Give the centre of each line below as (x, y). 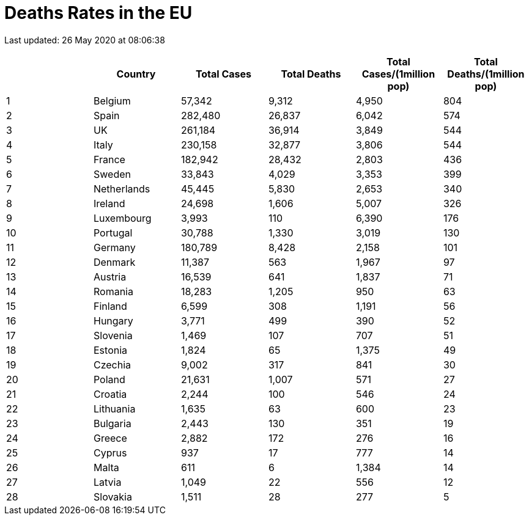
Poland (109, 379)
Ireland (109, 203)
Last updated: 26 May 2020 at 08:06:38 (85, 40)
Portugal (113, 233)
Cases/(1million (398, 74)
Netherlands (122, 189)
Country (136, 74)
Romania (113, 291)
